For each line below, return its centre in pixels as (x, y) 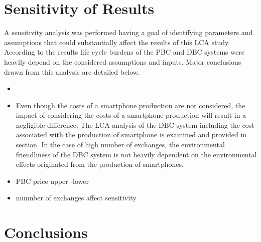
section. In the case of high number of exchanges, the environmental (120, 145)
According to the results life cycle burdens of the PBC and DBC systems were (124, 52)
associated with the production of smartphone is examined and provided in (131, 135)
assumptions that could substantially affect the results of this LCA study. (117, 42)
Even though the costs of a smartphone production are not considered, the (130, 105)
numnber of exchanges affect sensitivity (76, 198)
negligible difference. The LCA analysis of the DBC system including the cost (135, 125)
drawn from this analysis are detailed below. (72, 71)
